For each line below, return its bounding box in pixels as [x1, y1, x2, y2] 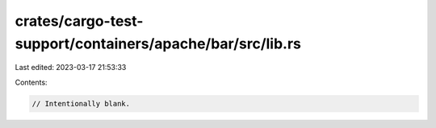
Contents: [15, 77, 48, 87]
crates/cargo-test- [15, 12, 144, 30]
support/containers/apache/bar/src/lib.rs [15, 35, 302, 52]
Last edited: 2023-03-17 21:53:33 [15, 63, 127, 72]
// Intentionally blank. [31, 99, 131, 108]
